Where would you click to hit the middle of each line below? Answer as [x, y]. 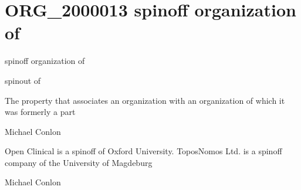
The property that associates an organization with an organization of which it [145, 100]
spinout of [23, 80]
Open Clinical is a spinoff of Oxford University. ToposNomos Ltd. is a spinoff [143, 151]
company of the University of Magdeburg [79, 162]
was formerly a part [40, 112]
